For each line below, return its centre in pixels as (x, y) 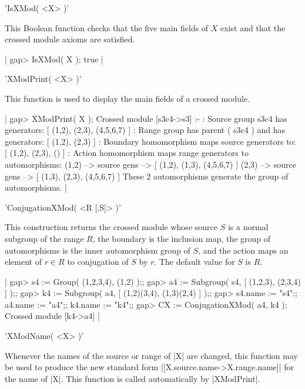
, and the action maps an (243, 250)
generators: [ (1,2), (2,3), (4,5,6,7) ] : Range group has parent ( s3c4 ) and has (145, 130)
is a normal (248, 227)
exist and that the (253, 27)
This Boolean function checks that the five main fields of (107, 27)
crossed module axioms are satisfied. (70, 39)
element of (23, 262)
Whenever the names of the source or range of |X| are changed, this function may (151, 355)
